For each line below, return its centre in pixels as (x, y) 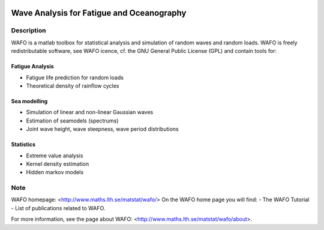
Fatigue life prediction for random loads (75, 77)
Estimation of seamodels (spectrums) (72, 121)
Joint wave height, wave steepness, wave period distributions (103, 129)
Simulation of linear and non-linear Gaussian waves (90, 112)
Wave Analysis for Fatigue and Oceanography (99, 13)
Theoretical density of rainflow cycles (73, 86)
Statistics (23, 145)
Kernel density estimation (58, 164)
